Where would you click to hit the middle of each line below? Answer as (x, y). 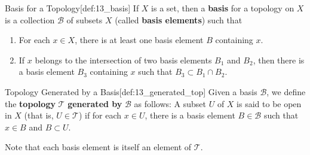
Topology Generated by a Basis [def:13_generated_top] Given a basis (131, 91)
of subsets (85, 19)
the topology (30, 103)
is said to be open (269, 103)
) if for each (100, 115)
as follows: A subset (170, 103)
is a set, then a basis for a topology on (223, 8)
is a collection (30, 19)
